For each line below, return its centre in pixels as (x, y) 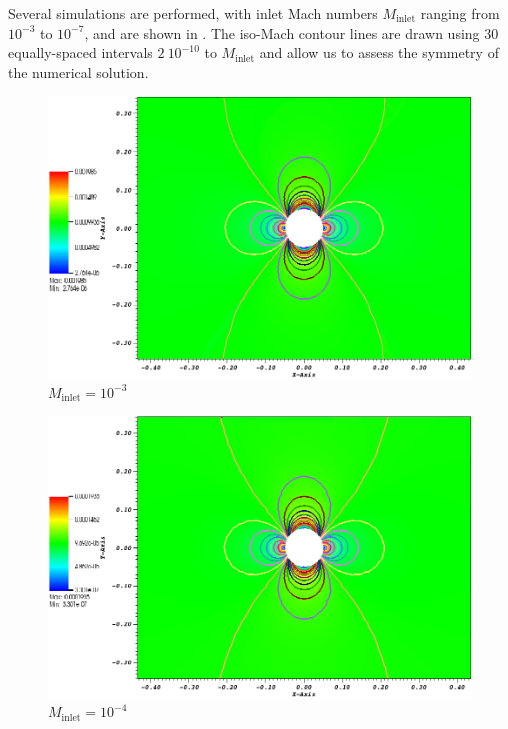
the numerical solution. (78, 71)
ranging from (460, 13)
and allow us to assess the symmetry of (379, 52)
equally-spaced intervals (80, 52)
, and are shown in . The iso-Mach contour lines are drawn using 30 (291, 32)
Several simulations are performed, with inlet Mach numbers (193, 13)
